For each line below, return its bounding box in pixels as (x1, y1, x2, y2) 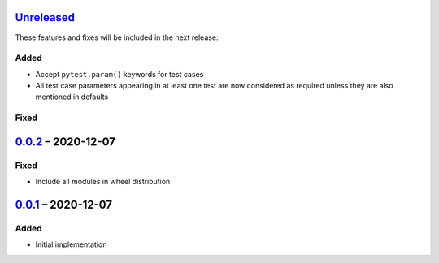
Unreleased (15, 11, 76, 24)
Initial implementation (35, 239, 107, 249)
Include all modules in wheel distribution (35, 177, 171, 187)
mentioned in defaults (35, 92, 109, 101)
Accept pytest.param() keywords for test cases (35, 69, 204, 79)
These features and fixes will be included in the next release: (15, 32, 219, 42)
